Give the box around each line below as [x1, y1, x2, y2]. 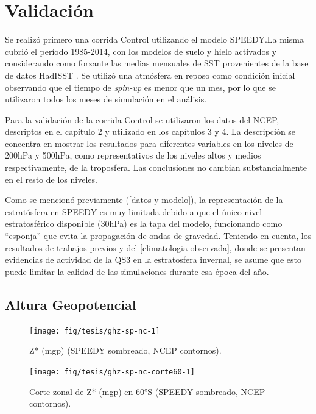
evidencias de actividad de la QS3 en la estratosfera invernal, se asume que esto [5, 253, 302, 266]
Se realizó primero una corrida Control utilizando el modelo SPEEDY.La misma [5, 33, 304, 46]
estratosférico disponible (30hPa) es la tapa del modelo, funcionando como [5, 217, 283, 230]
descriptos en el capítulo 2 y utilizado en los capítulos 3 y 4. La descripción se [5, 125, 296, 138]
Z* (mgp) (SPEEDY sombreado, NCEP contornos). [29, 344, 222, 357]
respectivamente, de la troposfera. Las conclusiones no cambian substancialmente [5, 161, 307, 174]
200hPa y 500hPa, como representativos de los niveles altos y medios [5, 149, 261, 162]
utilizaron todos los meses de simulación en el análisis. [5, 93, 207, 105]
